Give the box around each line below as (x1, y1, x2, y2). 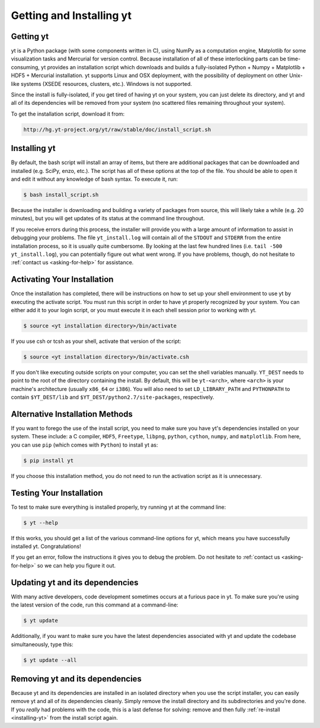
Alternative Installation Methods (11, 409, 133, 419)
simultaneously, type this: (11, 640, 73, 648)
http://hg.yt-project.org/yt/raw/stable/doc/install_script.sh (23, 126, 212, 133)
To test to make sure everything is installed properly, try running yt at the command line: (11, 503, 226, 511)
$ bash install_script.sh (23, 191, 99, 198)
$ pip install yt (23, 457, 74, 464)
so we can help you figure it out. (37, 562, 116, 569)
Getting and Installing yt (11, 9, 132, 22)
